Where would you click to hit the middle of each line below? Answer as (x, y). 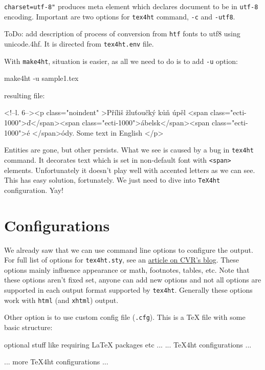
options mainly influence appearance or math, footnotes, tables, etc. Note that (127, 269)
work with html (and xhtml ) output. (61, 300)
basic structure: (28, 327)
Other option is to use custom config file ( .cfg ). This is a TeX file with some (125, 317)
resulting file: (25, 95)
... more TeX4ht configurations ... (56, 362)
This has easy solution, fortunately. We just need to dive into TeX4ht (112, 180)
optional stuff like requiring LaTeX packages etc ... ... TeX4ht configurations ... (128, 344)
